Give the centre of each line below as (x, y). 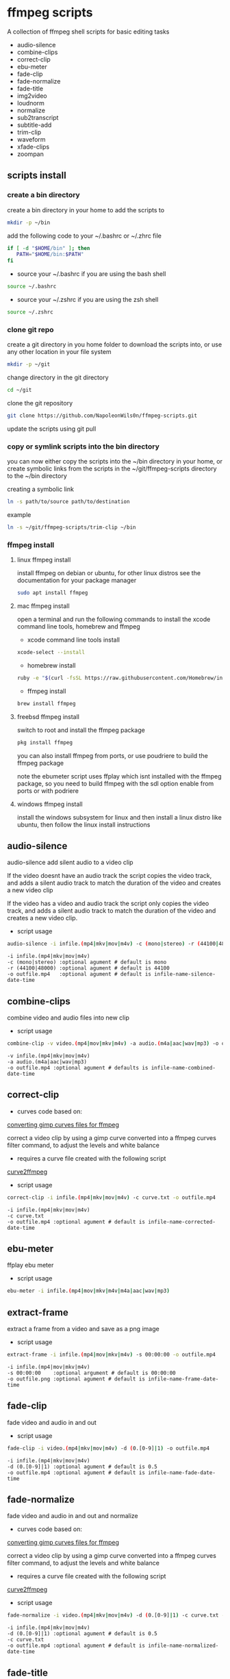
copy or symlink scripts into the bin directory (83, 446)
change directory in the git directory (58, 377)
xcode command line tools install (73, 640)
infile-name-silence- (184, 974)
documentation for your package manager (77, 581)
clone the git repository (40, 403)
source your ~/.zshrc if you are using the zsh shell (88, 300)
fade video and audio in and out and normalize (73, 1516)
